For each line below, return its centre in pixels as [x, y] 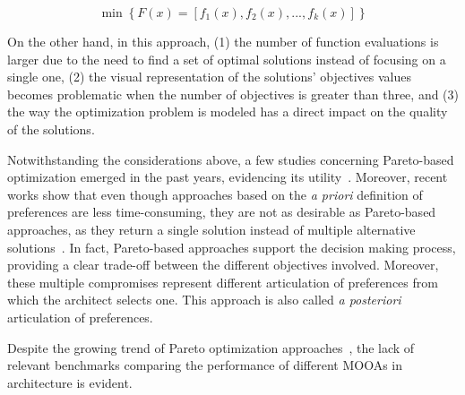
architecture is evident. [70, 382]
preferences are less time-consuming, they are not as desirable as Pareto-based [222, 212]
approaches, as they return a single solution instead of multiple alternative [211, 229]
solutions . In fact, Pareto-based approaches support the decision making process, [232, 247]
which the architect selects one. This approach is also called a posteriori [204, 300]
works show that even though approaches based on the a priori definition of [215, 194]
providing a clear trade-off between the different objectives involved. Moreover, [223, 265]
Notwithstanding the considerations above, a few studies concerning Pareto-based [231, 159]
